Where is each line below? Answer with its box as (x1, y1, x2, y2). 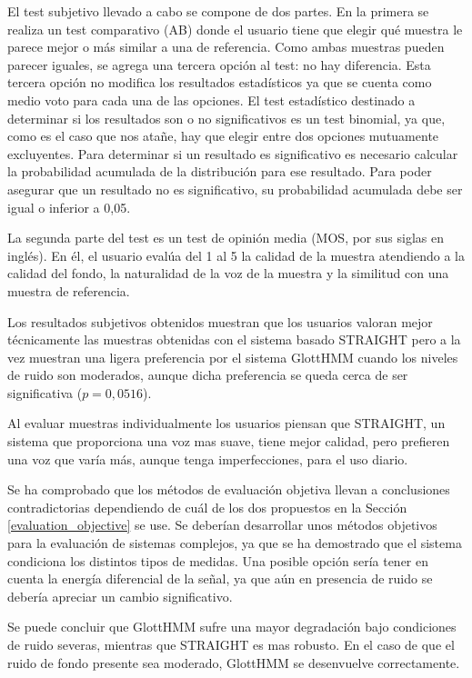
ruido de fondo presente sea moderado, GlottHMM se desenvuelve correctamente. (7, 653, 460, 672)
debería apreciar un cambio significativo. (7, 586, 233, 605)
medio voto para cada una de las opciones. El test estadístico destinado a (7, 90, 416, 109)
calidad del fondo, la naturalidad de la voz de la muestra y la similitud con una (7, 264, 449, 283)
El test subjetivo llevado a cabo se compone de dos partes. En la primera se (7, 2, 429, 20)
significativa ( (7, 383, 83, 402)
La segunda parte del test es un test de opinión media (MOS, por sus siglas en (7, 228, 444, 247)
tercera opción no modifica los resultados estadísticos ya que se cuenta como (7, 73, 432, 92)
